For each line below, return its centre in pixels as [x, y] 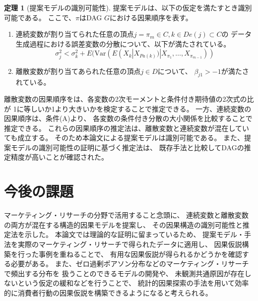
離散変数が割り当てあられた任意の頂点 [78, 71]
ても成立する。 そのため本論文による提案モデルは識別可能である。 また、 [124, 138]
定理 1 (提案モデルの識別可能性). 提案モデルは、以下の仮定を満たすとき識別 [128, 7]
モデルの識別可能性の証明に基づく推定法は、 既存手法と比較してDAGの [127, 147]
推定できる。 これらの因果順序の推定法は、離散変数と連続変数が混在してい [127, 128]
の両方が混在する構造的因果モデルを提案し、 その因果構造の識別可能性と [123, 224]
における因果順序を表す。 [151, 17]
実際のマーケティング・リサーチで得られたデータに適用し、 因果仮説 [130, 244]
